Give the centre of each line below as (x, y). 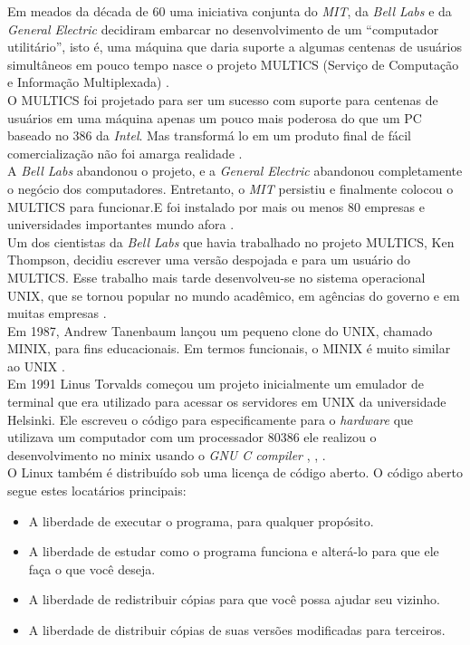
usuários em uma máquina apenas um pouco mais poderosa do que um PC (215, 117)
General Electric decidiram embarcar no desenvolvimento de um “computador (223, 29)
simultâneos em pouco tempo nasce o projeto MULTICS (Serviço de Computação (233, 64)
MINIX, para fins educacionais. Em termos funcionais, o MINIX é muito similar (229, 348)
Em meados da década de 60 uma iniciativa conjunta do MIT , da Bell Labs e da (230, 11)
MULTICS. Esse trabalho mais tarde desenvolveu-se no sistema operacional (216, 277)
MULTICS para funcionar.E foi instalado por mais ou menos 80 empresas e (216, 206)
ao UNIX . (36, 366)
